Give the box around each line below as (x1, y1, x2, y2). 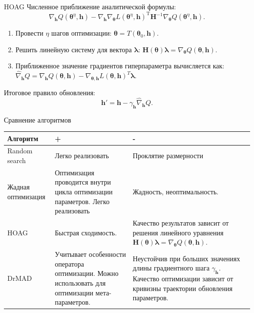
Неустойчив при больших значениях (132, 253, 240, 263)
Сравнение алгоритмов (4, 114, 71, 125)
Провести (15, 28, 43, 38)
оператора (55, 258, 84, 269)
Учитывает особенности (55, 249, 126, 259)
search (7, 155, 26, 166)
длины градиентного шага (132, 263, 210, 273)
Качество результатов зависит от (132, 218, 229, 228)
